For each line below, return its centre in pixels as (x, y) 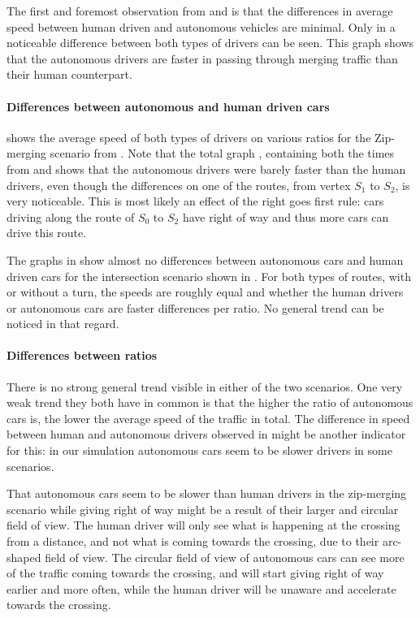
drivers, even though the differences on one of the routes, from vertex (179, 185)
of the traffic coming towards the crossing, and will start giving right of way (195, 573)
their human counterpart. (69, 74)
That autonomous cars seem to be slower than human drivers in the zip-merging (207, 493)
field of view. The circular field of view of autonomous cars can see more (225, 557)
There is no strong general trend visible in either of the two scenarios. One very (205, 386)
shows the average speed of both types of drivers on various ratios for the (189, 137)
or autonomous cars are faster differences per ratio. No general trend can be (195, 307)
